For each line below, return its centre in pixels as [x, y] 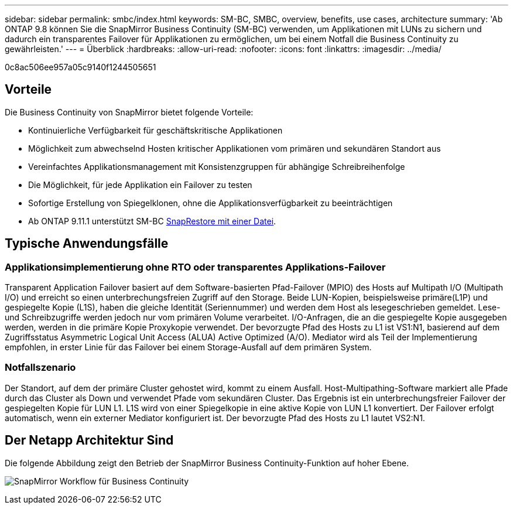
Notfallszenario [40, 368]
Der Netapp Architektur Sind [89, 440]
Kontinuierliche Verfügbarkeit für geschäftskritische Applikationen [155, 130]
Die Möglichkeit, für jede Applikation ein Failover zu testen [140, 185]
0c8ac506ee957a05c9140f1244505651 [81, 67]
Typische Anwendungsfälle [87, 244]
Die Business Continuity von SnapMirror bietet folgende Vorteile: [129, 112]
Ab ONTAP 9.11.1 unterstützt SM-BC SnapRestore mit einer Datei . [152, 221]
